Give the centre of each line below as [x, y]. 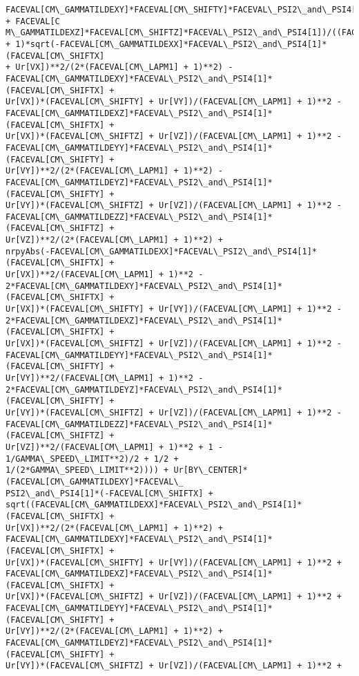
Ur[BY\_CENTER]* [211, 470]
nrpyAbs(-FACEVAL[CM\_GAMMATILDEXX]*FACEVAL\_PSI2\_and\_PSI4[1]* [162, 251]
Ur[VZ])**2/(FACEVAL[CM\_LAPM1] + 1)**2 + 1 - [114, 447]
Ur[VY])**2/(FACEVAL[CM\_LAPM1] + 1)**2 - [105, 378]
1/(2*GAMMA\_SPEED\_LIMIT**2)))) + [87, 470]
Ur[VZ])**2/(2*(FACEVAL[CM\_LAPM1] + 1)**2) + [114, 240]
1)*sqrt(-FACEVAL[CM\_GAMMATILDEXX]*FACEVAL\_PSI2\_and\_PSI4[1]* [171, 44]
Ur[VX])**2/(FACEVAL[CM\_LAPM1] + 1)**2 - [105, 275]
